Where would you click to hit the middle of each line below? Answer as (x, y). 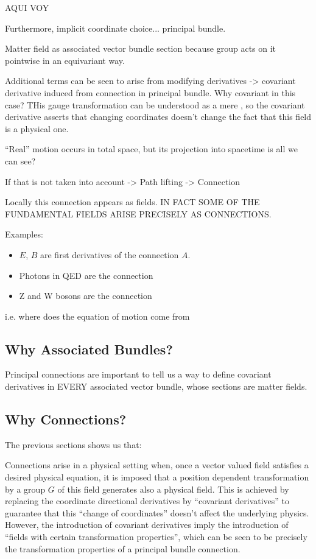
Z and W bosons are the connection (86, 296)
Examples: (24, 234)
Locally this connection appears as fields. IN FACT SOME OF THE (132, 202)
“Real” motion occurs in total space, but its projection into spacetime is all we (151, 149)
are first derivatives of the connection (110, 254)
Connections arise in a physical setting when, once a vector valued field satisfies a (157, 465)
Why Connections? (66, 419)
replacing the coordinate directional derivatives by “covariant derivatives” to (147, 501)
